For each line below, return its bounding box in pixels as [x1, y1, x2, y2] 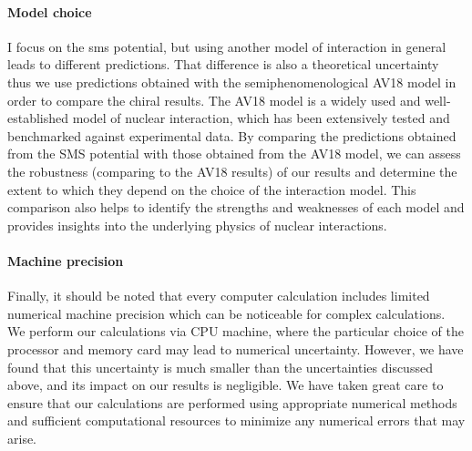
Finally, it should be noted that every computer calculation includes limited [7, 286, 430, 305]
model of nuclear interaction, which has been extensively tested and [72, 108, 450, 128]
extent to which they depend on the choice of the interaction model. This [7, 179, 416, 199]
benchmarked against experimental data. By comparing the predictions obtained [7, 126, 457, 145]
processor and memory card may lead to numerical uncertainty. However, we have [7, 339, 464, 358]
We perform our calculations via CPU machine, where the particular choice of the [7, 322, 465, 341]
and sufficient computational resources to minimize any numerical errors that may [7, 411, 466, 430]
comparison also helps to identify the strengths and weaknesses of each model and [7, 198, 465, 217]
